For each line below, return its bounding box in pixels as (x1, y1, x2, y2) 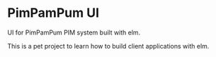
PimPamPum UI (7, 5, 99, 21)
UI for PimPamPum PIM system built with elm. (7, 28, 141, 37)
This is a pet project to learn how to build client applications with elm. (7, 42, 210, 50)
